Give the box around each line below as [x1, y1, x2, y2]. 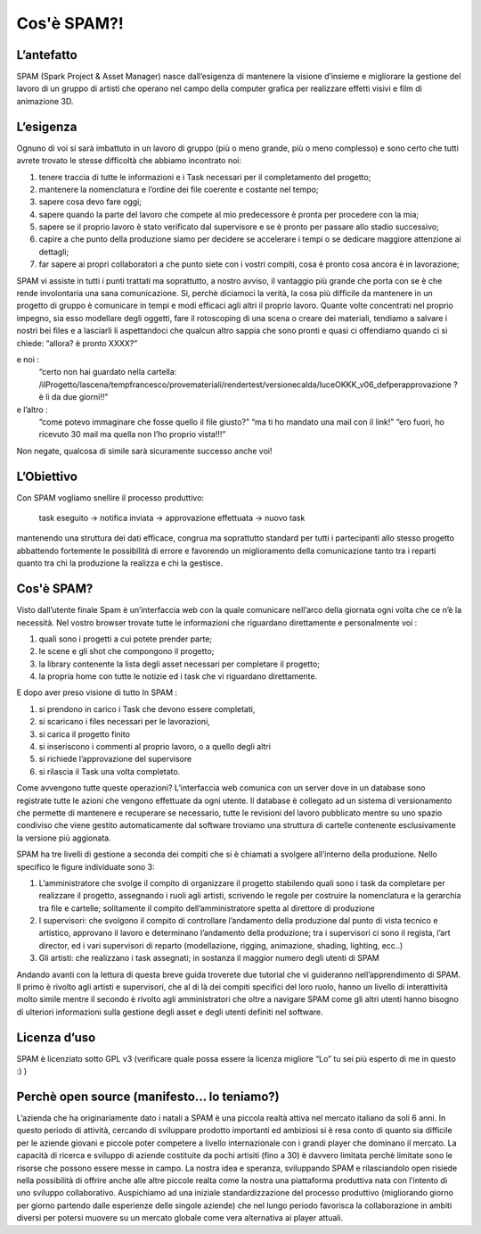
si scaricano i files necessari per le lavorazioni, [38, 716, 211, 727]
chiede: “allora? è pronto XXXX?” [16, 337, 138, 348]
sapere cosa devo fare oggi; [38, 196, 143, 207]
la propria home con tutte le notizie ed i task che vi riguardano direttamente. [38, 671, 318, 682]
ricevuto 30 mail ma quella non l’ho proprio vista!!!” [38, 429, 226, 440]
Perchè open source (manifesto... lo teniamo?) [16, 1089, 280, 1104]
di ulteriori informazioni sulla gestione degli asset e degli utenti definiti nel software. [16, 1006, 324, 1017]
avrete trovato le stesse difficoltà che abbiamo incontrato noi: [16, 155, 242, 166]
